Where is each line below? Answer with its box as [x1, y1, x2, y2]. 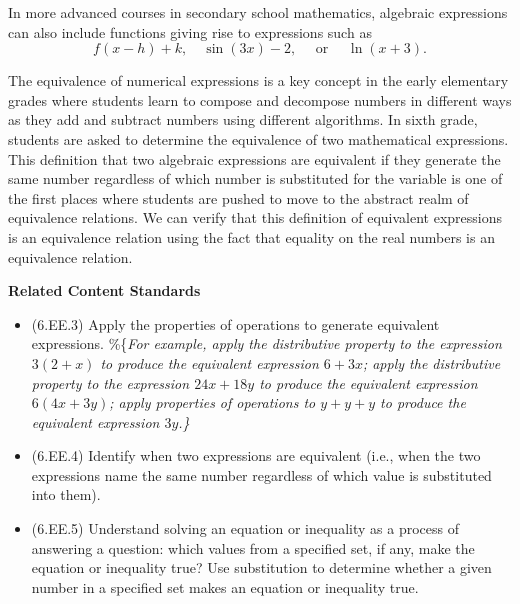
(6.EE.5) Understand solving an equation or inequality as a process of [31, 518, 459, 539]
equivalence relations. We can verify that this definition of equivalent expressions [8, 207, 503, 228]
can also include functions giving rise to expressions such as [8, 21, 372, 42]
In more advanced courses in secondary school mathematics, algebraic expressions [8, 2, 508, 22]
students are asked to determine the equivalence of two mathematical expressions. [8, 128, 509, 149]
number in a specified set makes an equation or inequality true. [31, 576, 419, 597]
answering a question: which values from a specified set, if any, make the [31, 537, 475, 558]
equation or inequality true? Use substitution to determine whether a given [31, 557, 492, 578]
